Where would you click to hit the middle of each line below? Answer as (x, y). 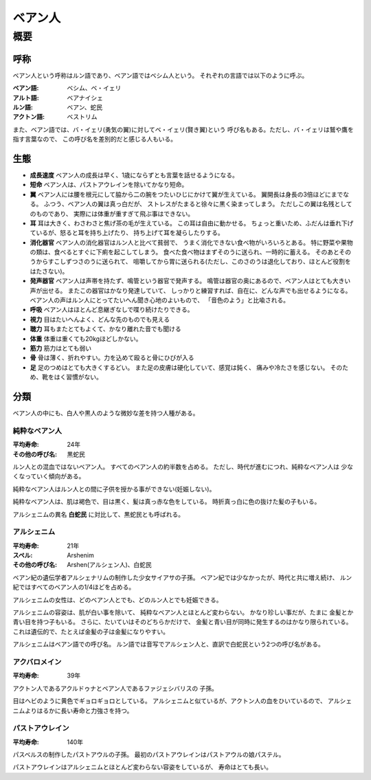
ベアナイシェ (85, 98)
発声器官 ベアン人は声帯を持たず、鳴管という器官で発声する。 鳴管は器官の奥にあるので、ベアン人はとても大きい (190, 281)
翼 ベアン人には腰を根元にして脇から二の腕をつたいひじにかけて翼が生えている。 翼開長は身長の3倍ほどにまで (187, 194)
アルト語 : (26, 98)
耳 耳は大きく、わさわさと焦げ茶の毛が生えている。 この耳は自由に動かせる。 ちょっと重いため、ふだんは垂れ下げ (192, 223)
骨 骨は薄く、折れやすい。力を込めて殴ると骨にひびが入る (112, 358)
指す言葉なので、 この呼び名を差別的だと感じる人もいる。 (95, 139)
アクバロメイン (37, 662)
